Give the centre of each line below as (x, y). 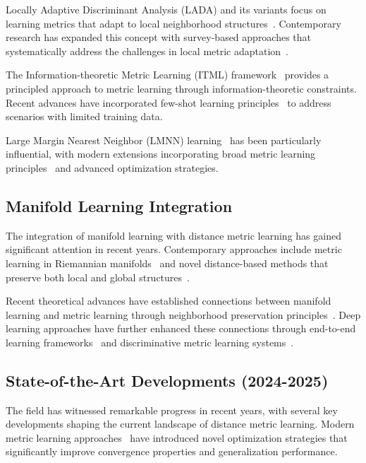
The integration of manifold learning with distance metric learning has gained (173, 235)
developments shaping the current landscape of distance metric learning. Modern (180, 424)
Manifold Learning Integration (119, 205)
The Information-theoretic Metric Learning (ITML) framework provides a (167, 75)
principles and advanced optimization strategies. (112, 167)
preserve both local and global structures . (98, 277)
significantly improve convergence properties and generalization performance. (172, 451)
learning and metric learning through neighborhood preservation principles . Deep (183, 314)
